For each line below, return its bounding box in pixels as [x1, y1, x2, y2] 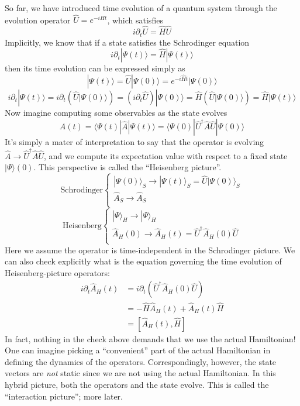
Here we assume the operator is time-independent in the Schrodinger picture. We [5, 243, 295, 256]
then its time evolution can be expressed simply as [5, 62, 185, 74]
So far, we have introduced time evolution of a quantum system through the [5, 2, 277, 13]
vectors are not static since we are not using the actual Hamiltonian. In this [5, 367, 276, 379]
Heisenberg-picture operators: [5, 266, 110, 278]
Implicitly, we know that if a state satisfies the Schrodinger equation [5, 36, 250, 48]
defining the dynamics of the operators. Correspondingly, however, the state [5, 355, 277, 367]
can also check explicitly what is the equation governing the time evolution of [5, 255, 282, 267]
